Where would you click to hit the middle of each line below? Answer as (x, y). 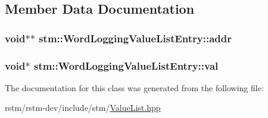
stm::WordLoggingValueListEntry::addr (135, 38)
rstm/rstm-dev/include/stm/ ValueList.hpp (83, 108)
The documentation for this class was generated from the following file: (134, 87)
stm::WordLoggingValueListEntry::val (126, 65)
